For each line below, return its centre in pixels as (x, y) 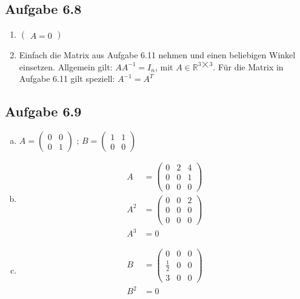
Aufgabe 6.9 (43, 111)
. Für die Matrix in (248, 66)
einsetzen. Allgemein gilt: (66, 66)
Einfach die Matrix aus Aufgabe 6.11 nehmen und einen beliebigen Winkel (157, 55)
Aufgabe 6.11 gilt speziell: (67, 79)
